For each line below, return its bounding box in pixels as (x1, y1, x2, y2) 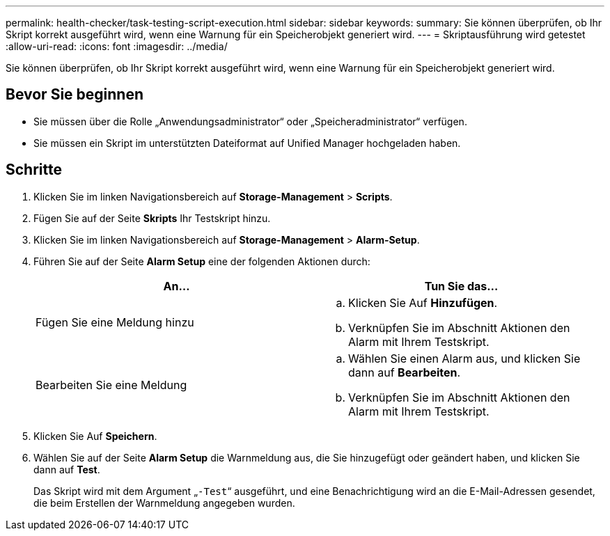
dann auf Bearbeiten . (348, 365, 461, 379)
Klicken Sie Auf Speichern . (33, 429, 157, 442)
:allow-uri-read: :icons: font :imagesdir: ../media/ (6, 40, 228, 52)
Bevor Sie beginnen (6, 86, 144, 104)
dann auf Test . (33, 463, 100, 475)
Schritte (6, 161, 62, 179)
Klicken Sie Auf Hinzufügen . (348, 295, 498, 310)
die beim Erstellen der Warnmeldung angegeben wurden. (33, 496, 295, 509)
